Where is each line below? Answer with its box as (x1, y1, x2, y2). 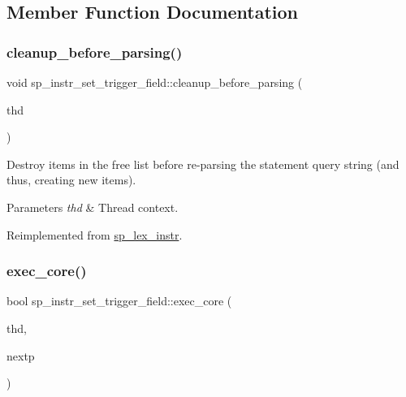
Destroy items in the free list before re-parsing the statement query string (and (6, 155, 400, 172)
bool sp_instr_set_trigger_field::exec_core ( (6, 292, 232, 309)
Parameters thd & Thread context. (6, 198, 179, 215)
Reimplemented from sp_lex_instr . (6, 226, 183, 243)
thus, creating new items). (6, 171, 136, 188)
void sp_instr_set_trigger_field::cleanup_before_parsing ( (6, 74, 303, 90)
